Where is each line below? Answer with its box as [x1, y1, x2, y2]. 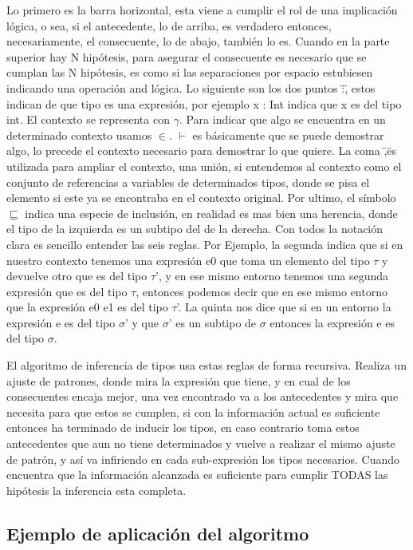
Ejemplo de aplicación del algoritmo [6, 520, 309, 545]
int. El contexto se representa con [6, 111, 170, 128]
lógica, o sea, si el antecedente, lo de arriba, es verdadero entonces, [6, 17, 332, 34]
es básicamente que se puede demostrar [192, 126, 384, 143]
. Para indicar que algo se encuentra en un [179, 111, 386, 128]
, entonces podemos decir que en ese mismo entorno [136, 283, 387, 299]
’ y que [124, 314, 159, 330]
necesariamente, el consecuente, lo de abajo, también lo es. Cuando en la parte [6, 33, 390, 49]
